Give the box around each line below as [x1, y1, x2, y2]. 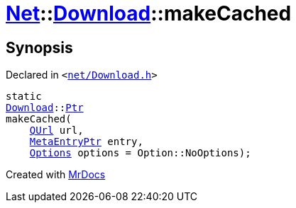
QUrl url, [29, 125, 84, 137]
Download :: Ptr [6, 102, 84, 114]
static [6, 91, 42, 103]
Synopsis [6, 38, 73, 57]
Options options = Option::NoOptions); [29, 147, 251, 159]
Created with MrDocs [6, 168, 106, 181]
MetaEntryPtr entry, [29, 136, 143, 148]
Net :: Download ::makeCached [6, 1, 292, 25]
